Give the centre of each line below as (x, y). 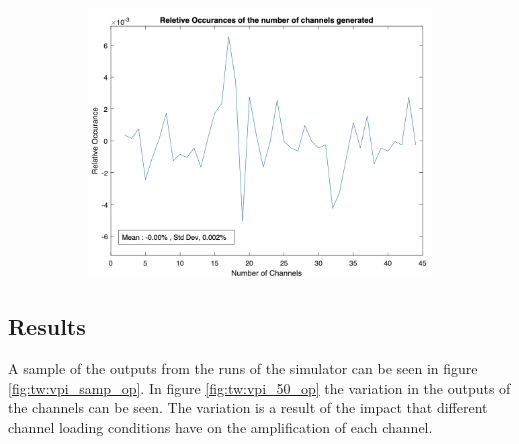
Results (47, 326)
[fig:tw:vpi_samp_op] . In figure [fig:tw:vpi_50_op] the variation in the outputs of (259, 387)
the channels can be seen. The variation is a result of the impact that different (248, 407)
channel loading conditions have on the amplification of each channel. (220, 427)
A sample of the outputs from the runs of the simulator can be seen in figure (243, 368)
